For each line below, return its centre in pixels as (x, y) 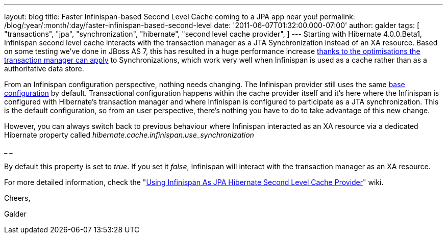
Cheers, (17, 198)
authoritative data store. (44, 69)
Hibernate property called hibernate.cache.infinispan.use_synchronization (129, 135)
